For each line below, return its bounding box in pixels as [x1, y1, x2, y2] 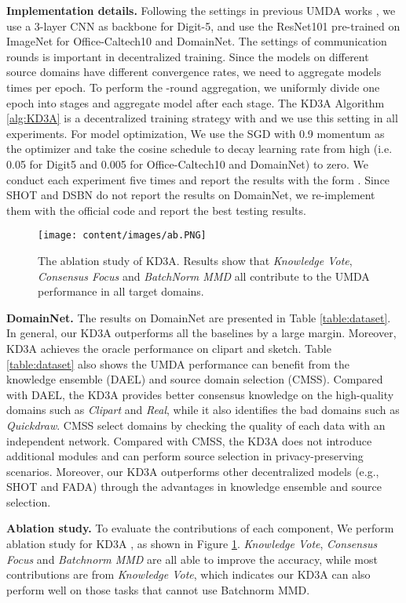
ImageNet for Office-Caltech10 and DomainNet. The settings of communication [6, 33, 387, 49]
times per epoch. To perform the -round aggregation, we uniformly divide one [6, 78, 380, 95]
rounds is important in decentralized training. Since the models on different [6, 48, 369, 64]
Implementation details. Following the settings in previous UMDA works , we [6, 2, 396, 18]
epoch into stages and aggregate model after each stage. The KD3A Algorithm [6, 94, 385, 111]
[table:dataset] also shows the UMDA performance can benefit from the [6, 355, 349, 372]
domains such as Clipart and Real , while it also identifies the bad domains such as [6, 401, 400, 418]
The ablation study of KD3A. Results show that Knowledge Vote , [38, 252, 353, 268]
